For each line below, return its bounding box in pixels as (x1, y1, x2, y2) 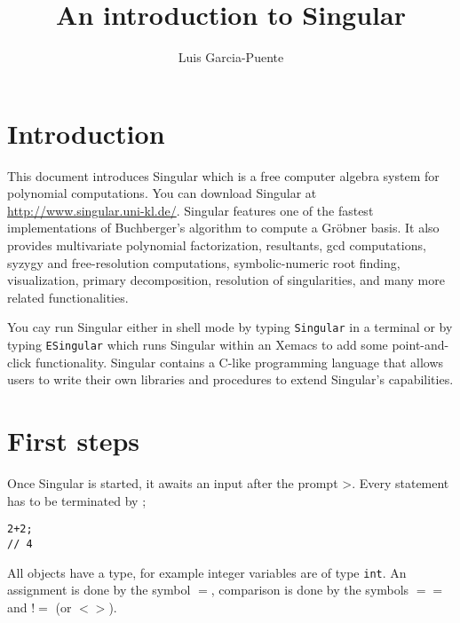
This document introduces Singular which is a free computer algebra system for (7, 166, 440, 185)
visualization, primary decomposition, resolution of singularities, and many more (7, 271, 445, 289)
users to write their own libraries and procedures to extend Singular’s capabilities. (7, 370, 454, 389)
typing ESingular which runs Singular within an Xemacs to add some (7, 335, 388, 354)
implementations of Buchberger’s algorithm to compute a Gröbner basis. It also (7, 218, 440, 237)
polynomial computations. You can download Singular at (7, 184, 317, 202)
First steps (7, 422, 140, 459)
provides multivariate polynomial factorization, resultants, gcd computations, (7, 236, 426, 255)
